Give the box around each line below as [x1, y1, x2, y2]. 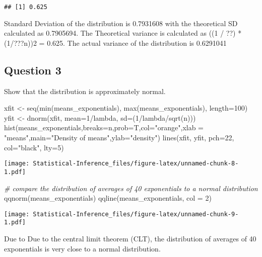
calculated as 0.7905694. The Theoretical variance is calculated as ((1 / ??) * [4, 28, 242, 38]
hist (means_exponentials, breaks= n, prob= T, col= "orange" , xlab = [4, 122, 204, 133]
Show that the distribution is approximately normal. [4, 85, 166, 96]
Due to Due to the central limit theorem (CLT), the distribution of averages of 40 [4, 233, 256, 244]
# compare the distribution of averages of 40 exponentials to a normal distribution [4, 183, 258, 193]
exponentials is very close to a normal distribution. [4, 243, 161, 253]
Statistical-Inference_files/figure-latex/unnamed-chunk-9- [33, 210, 239, 218]
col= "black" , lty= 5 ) [4, 142, 64, 152]
